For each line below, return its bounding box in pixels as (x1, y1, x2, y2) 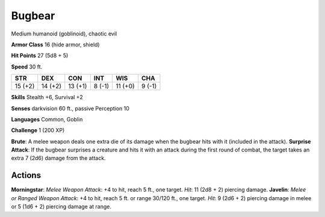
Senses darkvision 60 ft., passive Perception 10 (11, 105, 129, 112)
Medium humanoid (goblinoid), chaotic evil (11, 30, 117, 37)
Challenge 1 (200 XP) (11, 127, 65, 134)
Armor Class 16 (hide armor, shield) (11, 41, 100, 48)
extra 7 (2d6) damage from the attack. (11, 154, 106, 162)
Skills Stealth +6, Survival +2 (11, 94, 84, 101)
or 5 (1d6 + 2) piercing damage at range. (11, 203, 111, 210)
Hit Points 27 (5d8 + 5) (11, 52, 69, 60)
